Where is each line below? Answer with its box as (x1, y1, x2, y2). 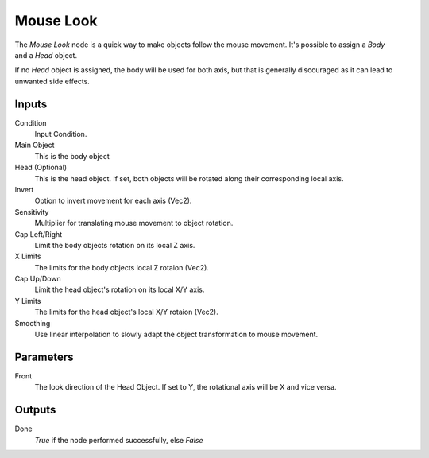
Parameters (14, 350, 74, 363)
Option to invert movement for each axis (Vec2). (34, 196, 192, 206)
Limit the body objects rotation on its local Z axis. (34, 240, 195, 250)
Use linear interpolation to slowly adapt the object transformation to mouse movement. (34, 330, 319, 340)
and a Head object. (14, 50, 78, 60)
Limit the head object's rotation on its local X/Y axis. (34, 285, 205, 294)
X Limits (14, 251, 41, 262)
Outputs (14, 403, 56, 417)
